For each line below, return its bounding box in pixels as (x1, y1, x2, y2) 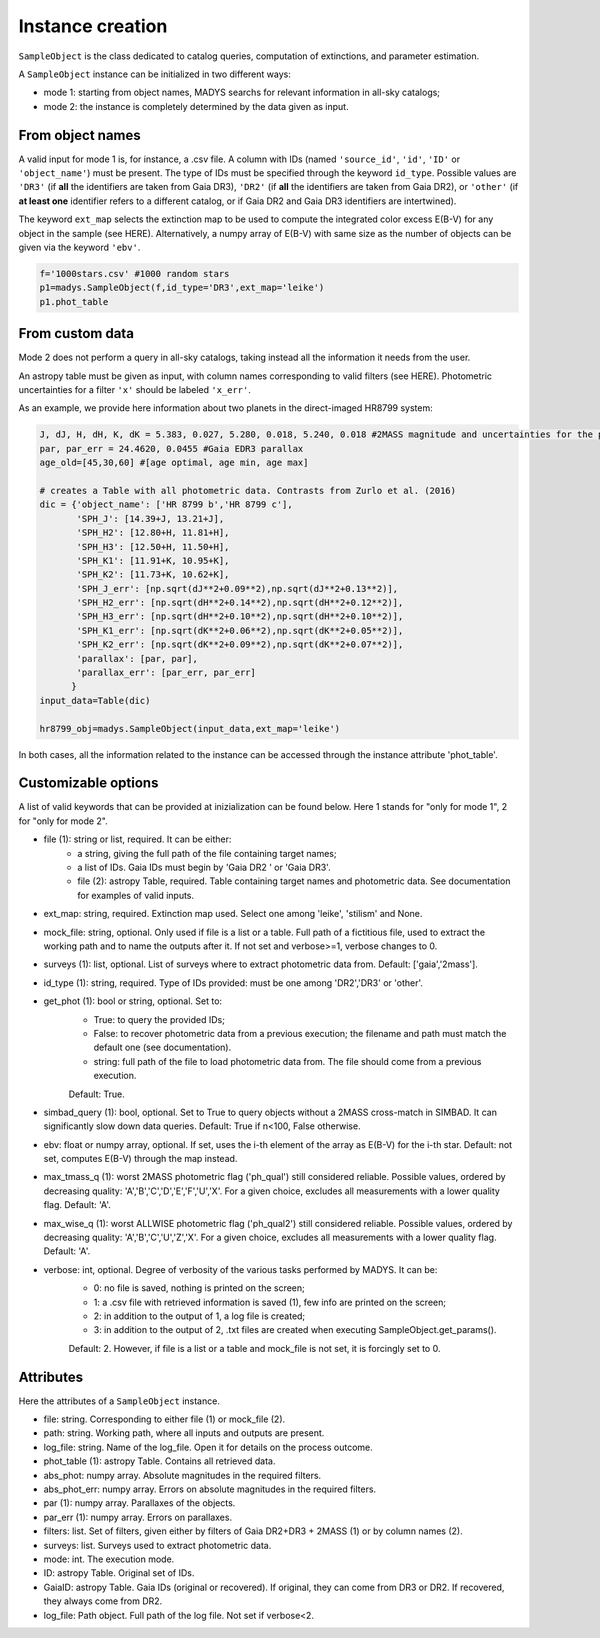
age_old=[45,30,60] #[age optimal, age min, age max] (39, 457, 309, 469)
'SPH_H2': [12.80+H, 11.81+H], (76, 527, 230, 539)
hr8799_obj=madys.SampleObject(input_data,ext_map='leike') (39, 723, 341, 734)
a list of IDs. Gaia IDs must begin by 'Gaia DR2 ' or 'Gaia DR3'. (77, 861, 331, 874)
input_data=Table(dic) (39, 695, 151, 706)
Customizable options (18, 775, 159, 792)
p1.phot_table (39, 296, 109, 307)
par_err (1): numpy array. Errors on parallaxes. (43, 1511, 233, 1523)
